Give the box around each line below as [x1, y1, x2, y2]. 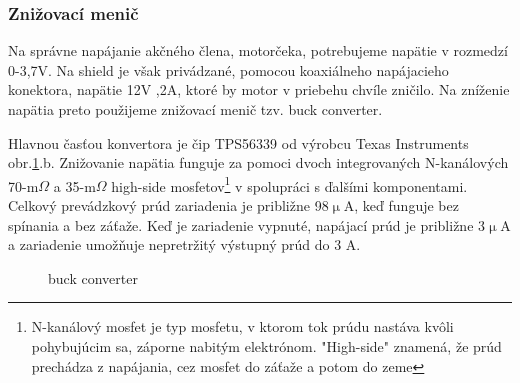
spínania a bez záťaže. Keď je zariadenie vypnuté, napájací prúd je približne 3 [8, 214, 486, 235]
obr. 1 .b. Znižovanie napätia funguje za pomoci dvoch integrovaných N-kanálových [8, 152, 509, 173]
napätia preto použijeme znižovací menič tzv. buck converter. [8, 99, 383, 119]
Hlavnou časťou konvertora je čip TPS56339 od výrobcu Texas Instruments [8, 132, 469, 153]
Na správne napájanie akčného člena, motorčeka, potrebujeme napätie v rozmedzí [8, 40, 508, 61]
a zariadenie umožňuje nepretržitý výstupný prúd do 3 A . [8, 234, 361, 255]
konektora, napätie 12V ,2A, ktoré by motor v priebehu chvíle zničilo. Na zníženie [8, 79, 510, 100]
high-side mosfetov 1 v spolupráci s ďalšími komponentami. [111, 172, 468, 196]
